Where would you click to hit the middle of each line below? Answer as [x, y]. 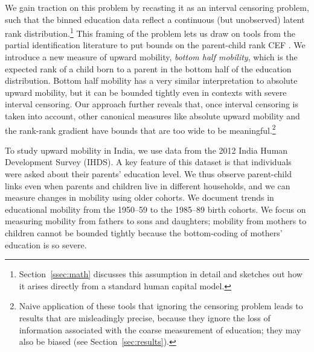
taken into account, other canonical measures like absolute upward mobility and [152, 116]
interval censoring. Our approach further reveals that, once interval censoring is [152, 104]
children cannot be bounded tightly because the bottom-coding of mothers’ [144, 233]
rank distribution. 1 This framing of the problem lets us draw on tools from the [150, 32]
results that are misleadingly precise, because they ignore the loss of [145, 317]
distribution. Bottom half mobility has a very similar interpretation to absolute [151, 80]
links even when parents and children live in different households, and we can [148, 185]
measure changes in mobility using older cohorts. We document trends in [139, 197]
